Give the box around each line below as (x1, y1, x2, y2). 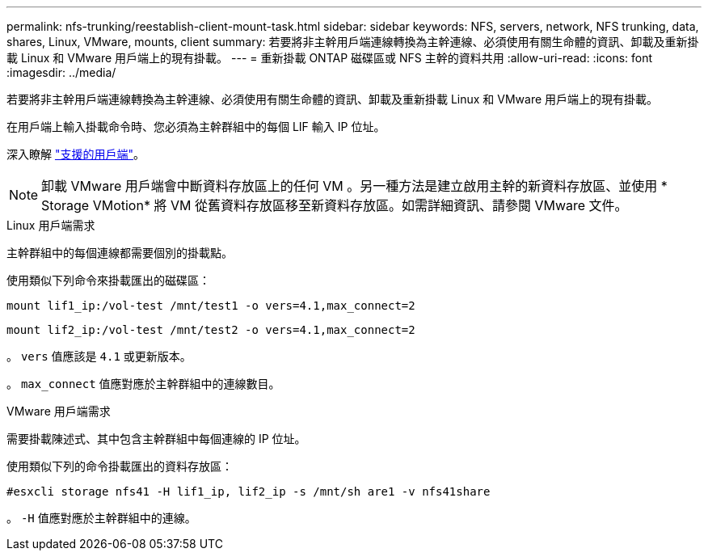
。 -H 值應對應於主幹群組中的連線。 (6, 511, 196, 525)
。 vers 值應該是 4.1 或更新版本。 (6, 349, 192, 363)
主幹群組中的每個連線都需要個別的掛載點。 (6, 246, 233, 260)
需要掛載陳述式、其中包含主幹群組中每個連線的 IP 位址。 (6, 432, 306, 445)
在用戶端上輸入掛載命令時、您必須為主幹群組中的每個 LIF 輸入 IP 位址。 (6, 120, 386, 133)
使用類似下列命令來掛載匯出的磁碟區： (6, 273, 210, 287)
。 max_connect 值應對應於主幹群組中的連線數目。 (6, 377, 280, 390)
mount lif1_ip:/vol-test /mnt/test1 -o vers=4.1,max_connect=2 (6, 299, 415, 312)
